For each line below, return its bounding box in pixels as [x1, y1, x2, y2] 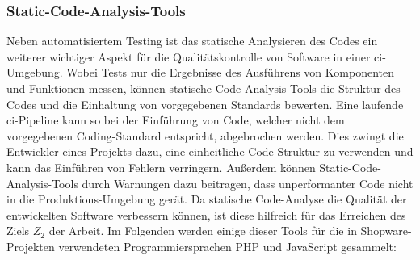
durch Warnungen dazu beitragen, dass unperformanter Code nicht [82, 174, 414, 191]
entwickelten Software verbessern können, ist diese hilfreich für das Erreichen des [6, 206, 406, 223]
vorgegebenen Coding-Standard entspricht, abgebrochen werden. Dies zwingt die [6, 127, 404, 144]
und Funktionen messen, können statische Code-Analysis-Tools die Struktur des [6, 80, 401, 96]
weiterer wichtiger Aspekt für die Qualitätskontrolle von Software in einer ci [6, 48, 383, 65]
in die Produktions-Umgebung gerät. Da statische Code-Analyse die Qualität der [6, 191, 407, 208]
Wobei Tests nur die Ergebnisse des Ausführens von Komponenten [66, 64, 394, 81]
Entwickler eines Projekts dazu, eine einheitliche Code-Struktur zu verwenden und [6, 143, 414, 160]
